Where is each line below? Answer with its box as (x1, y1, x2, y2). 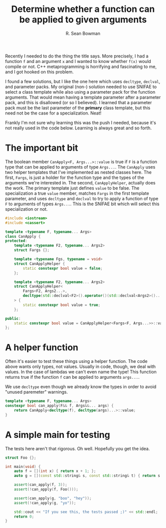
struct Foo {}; (5, 455, 37, 460)
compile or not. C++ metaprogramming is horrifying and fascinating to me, (5, 63, 157, 69)
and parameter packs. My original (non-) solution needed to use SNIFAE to (5, 83, 157, 90)
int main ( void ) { (5, 464, 41, 469)
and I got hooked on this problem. (5, 68, 74, 75)
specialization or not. (5, 206, 48, 212)
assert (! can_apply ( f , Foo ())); (14, 487, 79, 492)
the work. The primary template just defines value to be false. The (5, 185, 140, 191)
